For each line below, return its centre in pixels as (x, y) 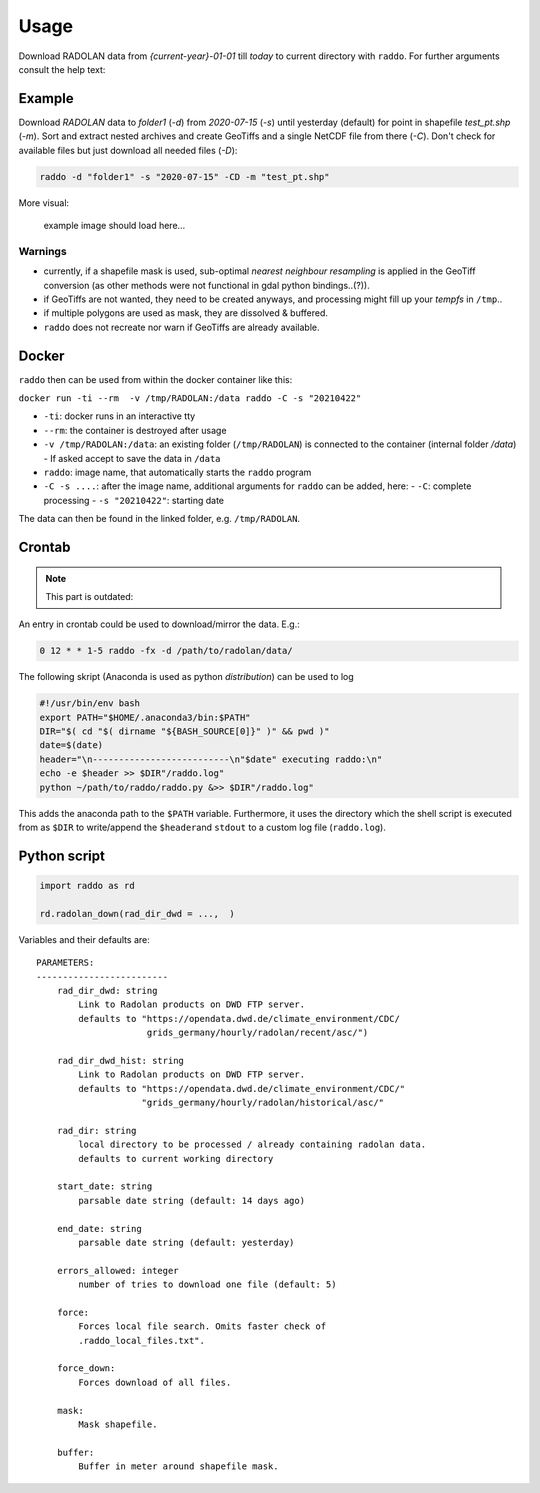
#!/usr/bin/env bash (89, 703)
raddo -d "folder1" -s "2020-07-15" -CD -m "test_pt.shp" (184, 176)
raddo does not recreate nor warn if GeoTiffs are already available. (181, 327)
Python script (61, 855)
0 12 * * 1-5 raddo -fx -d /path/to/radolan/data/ (166, 651)
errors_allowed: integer (117, 1270)
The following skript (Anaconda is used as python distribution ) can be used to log (186, 677)
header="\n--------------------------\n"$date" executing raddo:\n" (211, 759)
